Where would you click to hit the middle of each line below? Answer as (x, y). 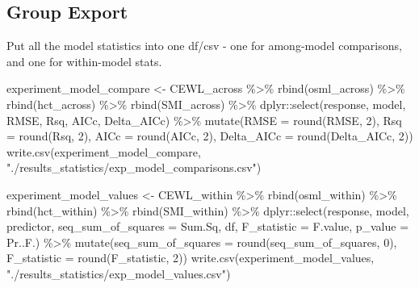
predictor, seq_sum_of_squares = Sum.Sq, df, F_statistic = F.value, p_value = (208, 226)
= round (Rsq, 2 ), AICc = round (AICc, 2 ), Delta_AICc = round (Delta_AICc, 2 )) (210, 136)
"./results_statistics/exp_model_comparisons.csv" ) (134, 167)
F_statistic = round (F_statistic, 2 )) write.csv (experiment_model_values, (191, 258)
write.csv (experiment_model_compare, (104, 151)
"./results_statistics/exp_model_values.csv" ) (119, 273)
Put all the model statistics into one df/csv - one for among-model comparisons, (204, 46)
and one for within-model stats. (84, 61)
